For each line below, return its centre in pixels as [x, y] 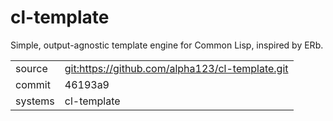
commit [33, 84]
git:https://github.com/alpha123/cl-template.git [176, 68]
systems [35, 101]
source [31, 68]
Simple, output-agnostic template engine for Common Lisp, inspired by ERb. [167, 45]
